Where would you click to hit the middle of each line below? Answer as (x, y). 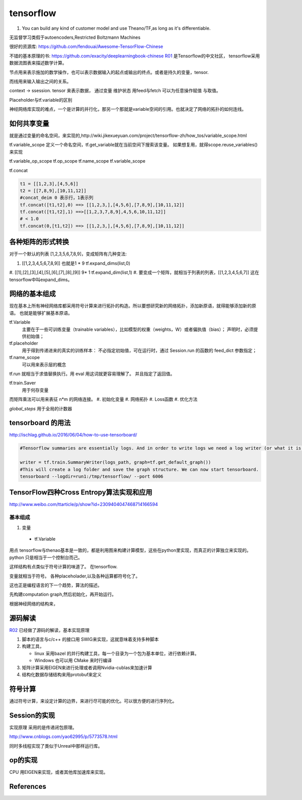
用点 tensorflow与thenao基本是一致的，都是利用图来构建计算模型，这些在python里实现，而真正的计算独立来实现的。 (130, 550)
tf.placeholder (24, 343)
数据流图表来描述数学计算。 (38, 63)
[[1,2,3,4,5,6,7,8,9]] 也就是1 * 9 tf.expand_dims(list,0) (76, 263)
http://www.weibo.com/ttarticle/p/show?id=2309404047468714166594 (84, 504)
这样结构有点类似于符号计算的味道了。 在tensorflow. (63, 567)
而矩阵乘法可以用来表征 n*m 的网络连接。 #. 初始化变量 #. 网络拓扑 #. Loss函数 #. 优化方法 (103, 399)
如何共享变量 (29, 123)
